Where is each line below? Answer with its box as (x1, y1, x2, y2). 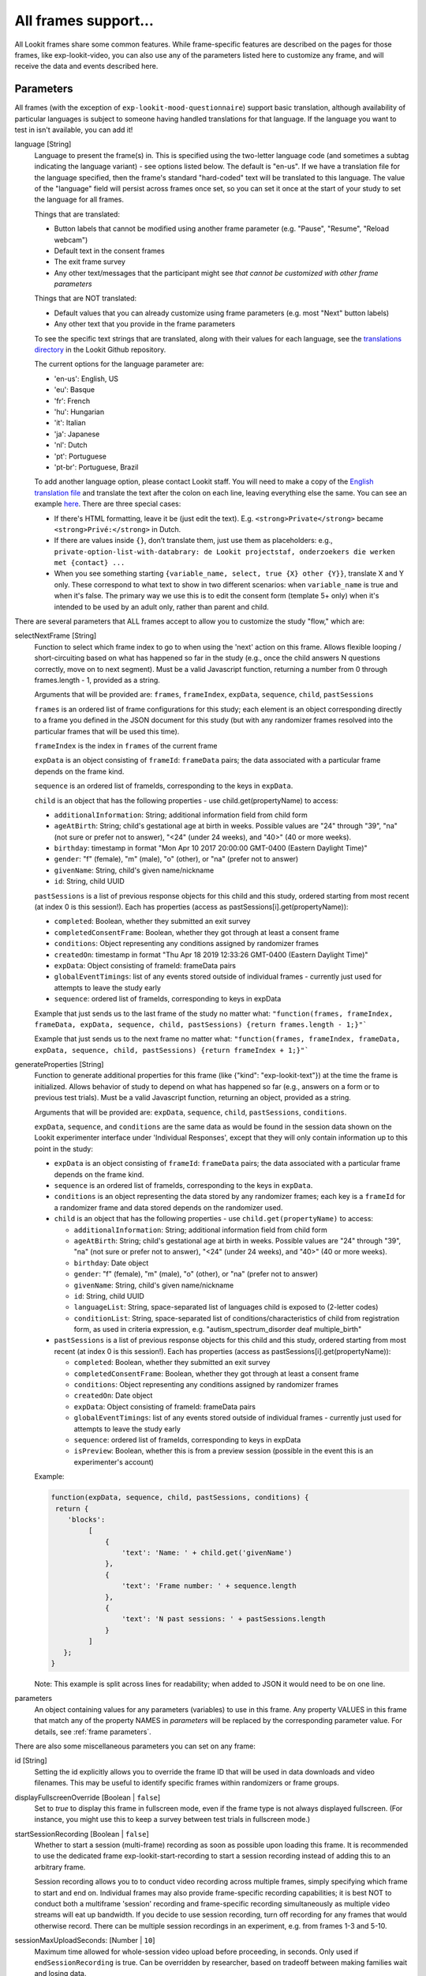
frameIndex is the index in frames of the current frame (34, 741, 218, 750)
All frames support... (14, 12, 154, 29)
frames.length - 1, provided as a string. (34, 675, 161, 684)
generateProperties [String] (14, 1060, 104, 1069)
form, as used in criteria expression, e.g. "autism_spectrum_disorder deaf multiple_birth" (73, 1325, 362, 1334)
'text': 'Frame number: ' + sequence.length (121, 1582, 297, 1590)
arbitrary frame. (34, 1862, 86, 1872)
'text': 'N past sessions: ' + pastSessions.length (121, 1615, 326, 1623)
